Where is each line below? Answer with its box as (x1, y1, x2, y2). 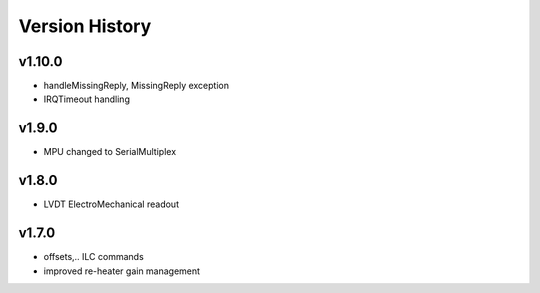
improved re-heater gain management (43, 265, 200, 277)
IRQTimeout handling (43, 93, 130, 105)
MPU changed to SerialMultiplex (43, 146, 177, 158)
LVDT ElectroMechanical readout (43, 198, 180, 210)
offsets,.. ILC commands (43, 251, 144, 263)
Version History (18, 15, 152, 37)
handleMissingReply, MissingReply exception (43, 80, 230, 92)
